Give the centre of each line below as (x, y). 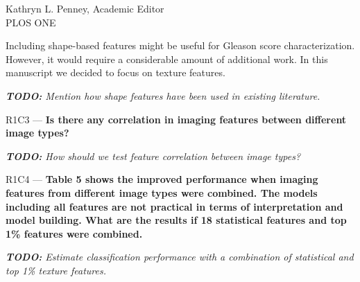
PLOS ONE (31, 22)
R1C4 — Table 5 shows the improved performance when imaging (162, 179)
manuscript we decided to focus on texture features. (115, 72)
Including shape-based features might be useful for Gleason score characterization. (180, 45)
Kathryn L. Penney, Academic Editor (85, 8)
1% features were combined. (74, 233)
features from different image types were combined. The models (162, 192)
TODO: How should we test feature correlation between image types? (153, 156)
